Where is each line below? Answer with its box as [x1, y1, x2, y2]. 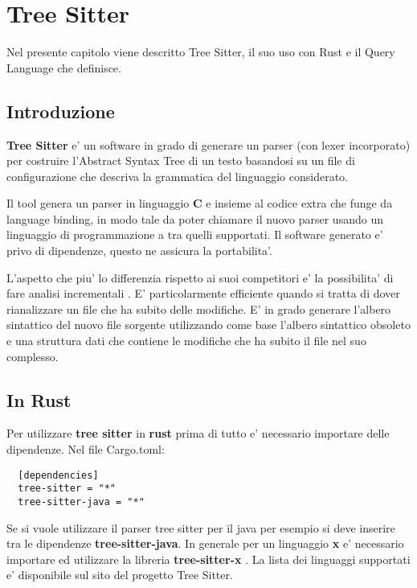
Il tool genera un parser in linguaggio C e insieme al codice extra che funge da [6, 195, 393, 212]
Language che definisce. [6, 59, 121, 76]
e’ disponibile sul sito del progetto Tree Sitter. [6, 566, 233, 583]
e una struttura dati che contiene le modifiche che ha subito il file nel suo [6, 332, 366, 349]
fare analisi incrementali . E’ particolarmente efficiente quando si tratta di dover [6, 285, 400, 302]
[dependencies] [18, 469, 99, 481]
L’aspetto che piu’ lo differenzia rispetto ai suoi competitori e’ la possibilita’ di [6, 269, 394, 286]
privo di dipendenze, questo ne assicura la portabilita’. [6, 242, 272, 259]
